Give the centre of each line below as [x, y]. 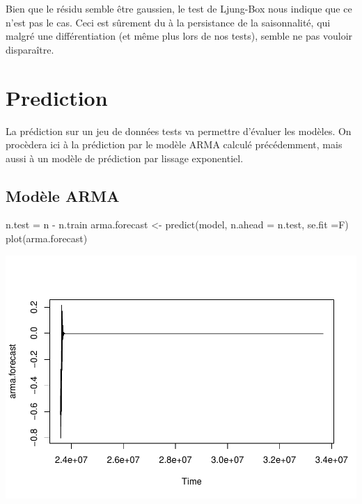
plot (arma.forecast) [47, 238]
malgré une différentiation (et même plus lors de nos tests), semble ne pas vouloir [179, 36]
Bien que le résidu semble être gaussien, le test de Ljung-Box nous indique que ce [179, 8]
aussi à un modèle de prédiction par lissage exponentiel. [125, 158]
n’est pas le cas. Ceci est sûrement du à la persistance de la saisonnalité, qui [168, 22]
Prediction [57, 97]
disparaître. [30, 49]
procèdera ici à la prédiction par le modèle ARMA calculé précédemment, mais [174, 144]
